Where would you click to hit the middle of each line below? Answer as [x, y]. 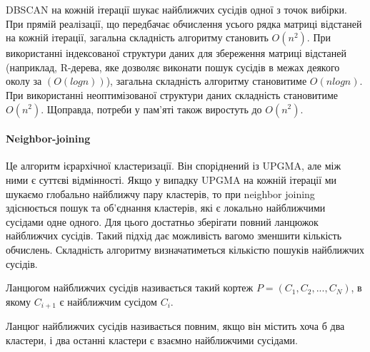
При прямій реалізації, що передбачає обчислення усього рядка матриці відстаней [184, 23]
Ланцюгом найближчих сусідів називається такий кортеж [130, 288]
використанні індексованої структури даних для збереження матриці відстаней [176, 53]
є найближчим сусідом [108, 301]
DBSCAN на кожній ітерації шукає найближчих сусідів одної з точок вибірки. [176, 9]
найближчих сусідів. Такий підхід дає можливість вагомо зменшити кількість [174, 235]
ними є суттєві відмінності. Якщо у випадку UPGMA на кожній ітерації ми [171, 179]
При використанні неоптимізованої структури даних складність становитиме [172, 94]
